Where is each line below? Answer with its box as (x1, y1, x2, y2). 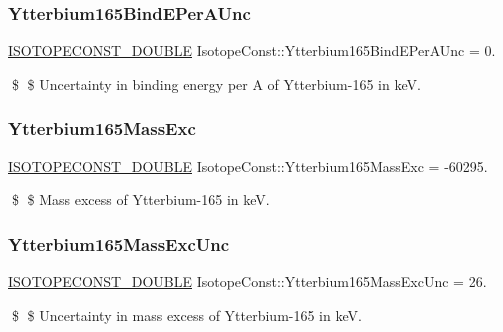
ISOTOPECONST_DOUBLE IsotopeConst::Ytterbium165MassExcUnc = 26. (8, 271, 487, 292)
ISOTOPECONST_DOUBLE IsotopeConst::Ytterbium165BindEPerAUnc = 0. (8, 40, 496, 61)
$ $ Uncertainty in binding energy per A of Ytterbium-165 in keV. (11, 73, 421, 94)
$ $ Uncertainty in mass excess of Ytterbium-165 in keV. (11, 304, 362, 325)
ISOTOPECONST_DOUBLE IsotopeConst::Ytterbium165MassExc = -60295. (8, 155, 488, 176)
